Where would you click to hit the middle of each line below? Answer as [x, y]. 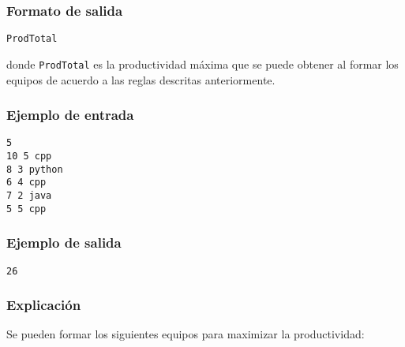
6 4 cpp [26, 183]
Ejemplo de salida [64, 243]
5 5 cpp [26, 209]
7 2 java [29, 195]
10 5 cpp [29, 156]
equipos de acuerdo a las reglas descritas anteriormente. [141, 79]
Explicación [44, 305]
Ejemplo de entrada [70, 115]
